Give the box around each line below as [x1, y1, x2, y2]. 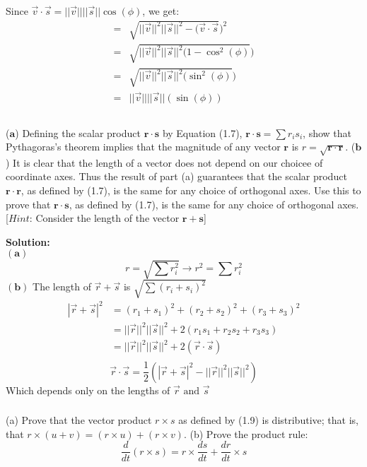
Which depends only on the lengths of [6, 382, 170, 397]
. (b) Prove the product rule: [183, 426, 308, 441]
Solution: [6, 234, 50, 249]
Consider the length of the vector [35, 211, 180, 225]
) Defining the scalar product [15, 125, 141, 140]
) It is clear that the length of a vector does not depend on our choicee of [6, 155, 323, 170]
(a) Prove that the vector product [6, 413, 152, 427]
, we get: [142, 4, 180, 18]
